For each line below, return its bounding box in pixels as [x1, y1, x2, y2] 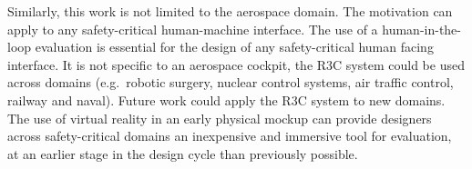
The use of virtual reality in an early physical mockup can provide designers [7, 108, 432, 127]
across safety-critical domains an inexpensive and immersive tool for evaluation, [7, 126, 452, 145]
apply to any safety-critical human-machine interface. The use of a [7, 19, 378, 38]
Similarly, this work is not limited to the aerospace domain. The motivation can [7, 2, 453, 20]
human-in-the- [382, 19, 461, 38]
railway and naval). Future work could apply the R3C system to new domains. [7, 90, 446, 109]
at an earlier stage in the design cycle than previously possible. [7, 144, 358, 163]
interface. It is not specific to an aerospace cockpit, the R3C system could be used [7, 55, 465, 74]
